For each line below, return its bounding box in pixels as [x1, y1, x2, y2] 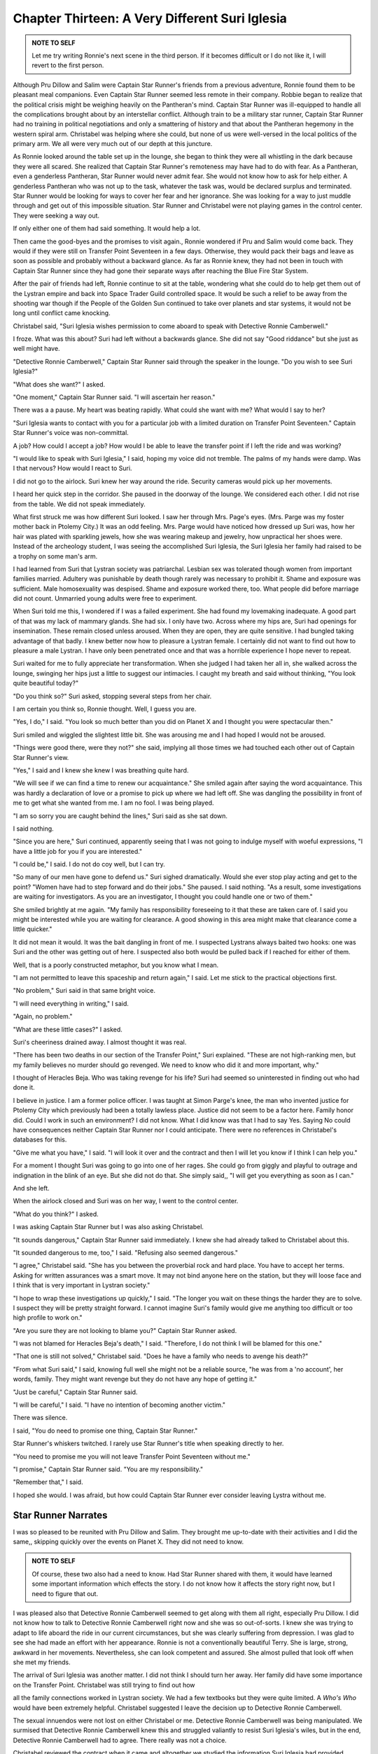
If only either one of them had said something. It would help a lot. [13, 225, 201, 233]
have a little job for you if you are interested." [13, 847, 143, 855]
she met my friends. [13, 1658, 71, 1666]
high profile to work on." [13, 1313, 83, 1322]
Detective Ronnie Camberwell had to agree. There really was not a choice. [13, 1736, 227, 1744]
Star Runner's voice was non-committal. [13, 429, 129, 437]
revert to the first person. [31, 61, 104, 69]
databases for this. [13, 1135, 67, 1144]
